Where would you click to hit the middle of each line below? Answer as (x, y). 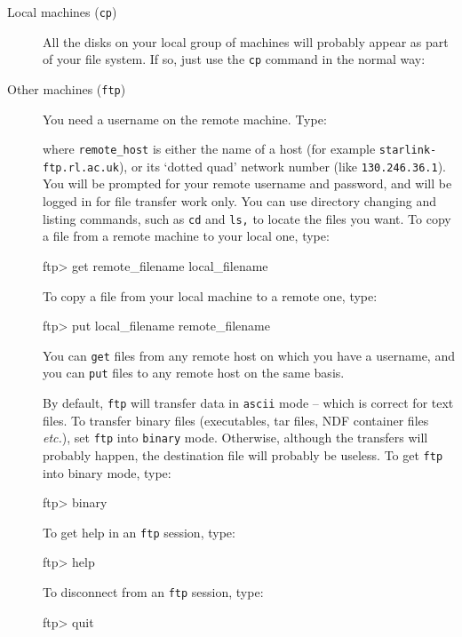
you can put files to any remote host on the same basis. (194, 373)
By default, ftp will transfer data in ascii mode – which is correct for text (248, 402)
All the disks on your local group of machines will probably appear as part (246, 41)
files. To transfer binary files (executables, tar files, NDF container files (236, 420)
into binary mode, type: (107, 472)
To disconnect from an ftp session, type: (153, 592)
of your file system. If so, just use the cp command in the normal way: (234, 59)
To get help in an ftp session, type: (139, 532)
